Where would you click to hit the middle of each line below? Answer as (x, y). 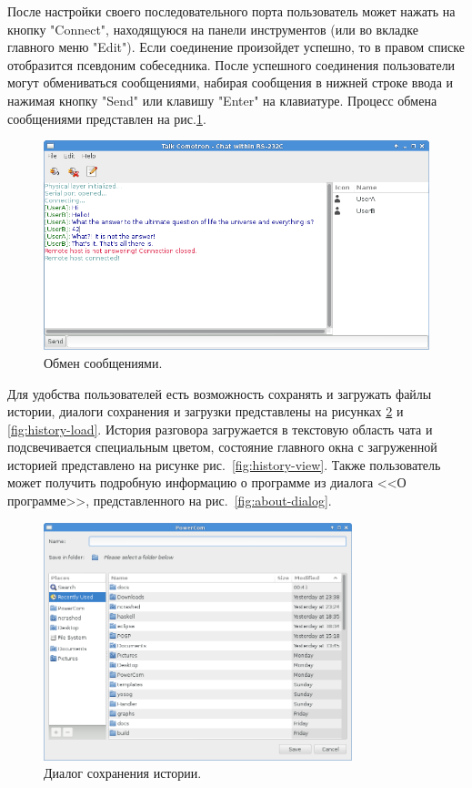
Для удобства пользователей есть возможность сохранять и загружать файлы (220, 393)
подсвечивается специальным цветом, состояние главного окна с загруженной (222, 447)
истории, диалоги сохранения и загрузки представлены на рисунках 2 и (206, 411)
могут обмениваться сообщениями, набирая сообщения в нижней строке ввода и (231, 82)
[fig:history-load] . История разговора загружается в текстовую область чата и (220, 429)
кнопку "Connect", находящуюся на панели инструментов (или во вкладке (213, 29)
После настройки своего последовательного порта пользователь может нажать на (231, 11)
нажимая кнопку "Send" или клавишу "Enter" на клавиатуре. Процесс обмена (222, 100)
